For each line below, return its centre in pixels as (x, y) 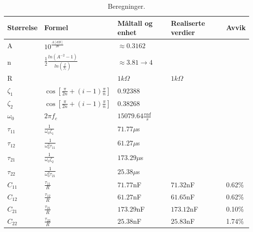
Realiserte (188, 23)
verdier (183, 32)
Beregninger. (126, 6)
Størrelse (23, 27)
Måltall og (135, 23)
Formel (56, 27)
